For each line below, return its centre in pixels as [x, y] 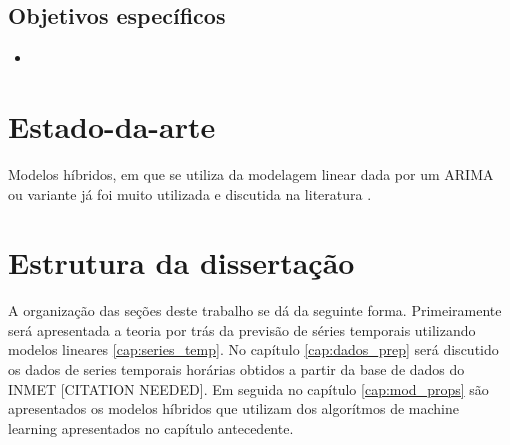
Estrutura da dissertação [181, 262]
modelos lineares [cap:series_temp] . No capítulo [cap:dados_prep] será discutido [253, 349]
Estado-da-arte [112, 125]
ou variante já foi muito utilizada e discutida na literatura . [190, 193]
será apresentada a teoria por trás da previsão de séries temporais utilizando [242, 329]
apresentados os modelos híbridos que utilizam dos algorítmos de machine [233, 408]
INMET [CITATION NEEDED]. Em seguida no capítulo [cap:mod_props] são [248, 388]
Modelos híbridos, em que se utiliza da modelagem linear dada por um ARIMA [251, 173]
